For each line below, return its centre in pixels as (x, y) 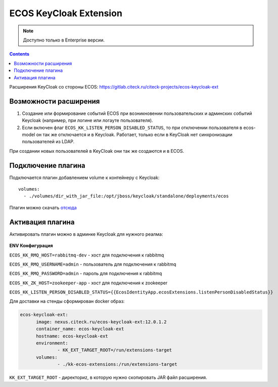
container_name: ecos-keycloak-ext (80, 329)
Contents (19, 54)
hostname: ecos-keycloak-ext (72, 336)
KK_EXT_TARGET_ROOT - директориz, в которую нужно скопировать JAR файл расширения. (108, 377)
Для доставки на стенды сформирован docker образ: (67, 302)
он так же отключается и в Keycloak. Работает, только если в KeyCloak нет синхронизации (134, 135)
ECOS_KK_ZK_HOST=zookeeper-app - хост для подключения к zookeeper (88, 283)
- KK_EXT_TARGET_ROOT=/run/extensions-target (115, 350)
